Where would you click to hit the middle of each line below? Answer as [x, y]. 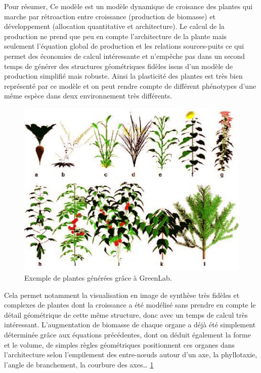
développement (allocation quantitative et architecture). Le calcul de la [114, 26]
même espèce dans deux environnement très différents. [88, 96]
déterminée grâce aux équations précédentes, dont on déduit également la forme [127, 335]
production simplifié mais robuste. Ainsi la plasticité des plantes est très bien [123, 76]
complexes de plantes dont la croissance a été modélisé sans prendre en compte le [130, 305]
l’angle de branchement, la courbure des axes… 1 [79, 364]
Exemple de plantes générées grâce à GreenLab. [98, 278]
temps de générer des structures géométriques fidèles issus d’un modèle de [118, 66]
